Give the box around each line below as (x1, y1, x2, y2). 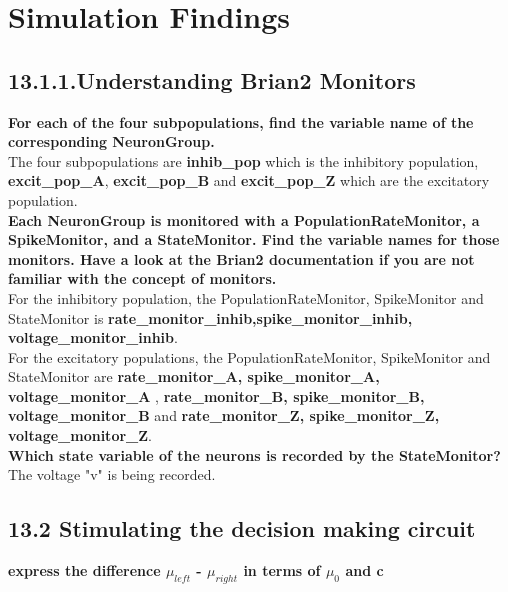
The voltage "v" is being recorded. (8, 464, 216, 485)
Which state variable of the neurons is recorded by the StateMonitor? (8, 444, 501, 465)
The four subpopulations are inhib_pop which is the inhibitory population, (8, 150, 479, 171)
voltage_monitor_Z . (8, 425, 152, 446)
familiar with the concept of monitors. (8, 268, 277, 289)
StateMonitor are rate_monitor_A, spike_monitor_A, (8, 366, 380, 387)
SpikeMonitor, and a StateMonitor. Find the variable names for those (8, 229, 500, 250)
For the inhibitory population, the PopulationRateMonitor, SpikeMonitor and (8, 287, 484, 308)
